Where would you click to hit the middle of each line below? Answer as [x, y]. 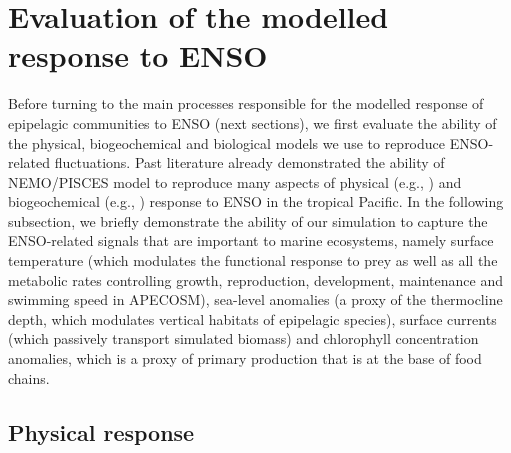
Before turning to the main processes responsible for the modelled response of [246, 103]
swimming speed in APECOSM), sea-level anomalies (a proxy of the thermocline [255, 299]
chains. [29, 377]
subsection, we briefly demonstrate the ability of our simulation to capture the [248, 220]
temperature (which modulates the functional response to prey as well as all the [253, 260]
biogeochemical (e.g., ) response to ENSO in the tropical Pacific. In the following [256, 201]
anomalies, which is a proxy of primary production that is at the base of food [245, 358]
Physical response [101, 431]
